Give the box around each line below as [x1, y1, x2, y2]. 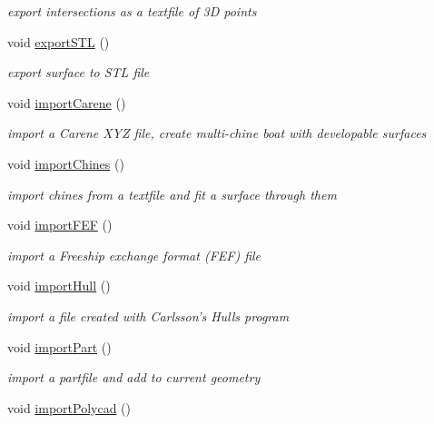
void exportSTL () [7, 32, 110, 51]
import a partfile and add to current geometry [7, 368, 261, 387]
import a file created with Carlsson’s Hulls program [7, 306, 290, 325]
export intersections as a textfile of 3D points [7, 2, 257, 20]
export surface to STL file [7, 63, 150, 82]
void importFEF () [7, 215, 113, 234]
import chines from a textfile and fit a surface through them [7, 184, 337, 203]
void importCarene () [7, 93, 126, 112]
